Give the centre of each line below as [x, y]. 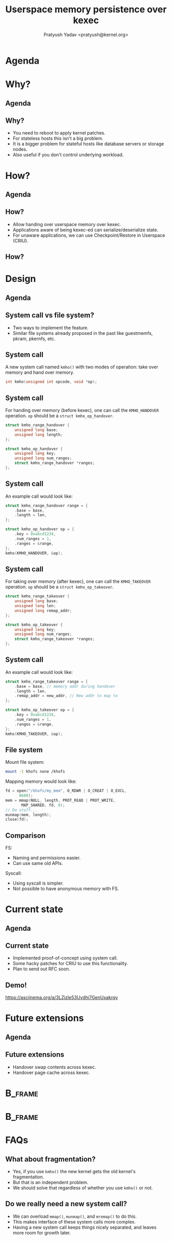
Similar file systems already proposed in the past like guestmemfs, [83, 333]
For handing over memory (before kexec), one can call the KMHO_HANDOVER [82, 410]
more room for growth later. [42, 1233]
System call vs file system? [50, 315]
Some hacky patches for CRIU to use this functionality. [70, 964]
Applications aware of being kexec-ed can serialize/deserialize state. [85, 230]
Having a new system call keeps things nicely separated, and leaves [85, 1227]
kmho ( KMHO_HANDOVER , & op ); [34, 553]
